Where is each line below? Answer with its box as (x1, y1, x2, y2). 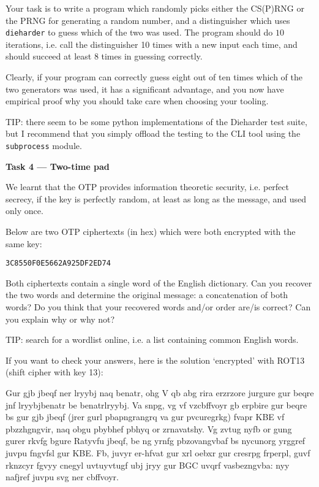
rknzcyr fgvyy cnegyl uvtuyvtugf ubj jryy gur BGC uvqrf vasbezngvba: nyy (6, 458, 290, 471)
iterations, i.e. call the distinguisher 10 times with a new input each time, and (6, 37, 298, 50)
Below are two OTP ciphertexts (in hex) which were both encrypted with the (6, 225, 296, 238)
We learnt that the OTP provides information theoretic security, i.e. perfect (6, 180, 289, 193)
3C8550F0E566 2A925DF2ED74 (6, 259, 111, 268)
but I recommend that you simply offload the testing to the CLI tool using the (6, 127, 301, 140)
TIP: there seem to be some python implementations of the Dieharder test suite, (6, 115, 307, 128)
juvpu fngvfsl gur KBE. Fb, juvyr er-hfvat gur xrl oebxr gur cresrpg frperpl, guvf (6, 447, 310, 459)
